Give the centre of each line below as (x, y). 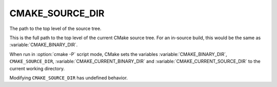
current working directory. (37, 68)
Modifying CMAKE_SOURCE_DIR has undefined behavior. (69, 78)
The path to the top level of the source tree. (55, 28)
